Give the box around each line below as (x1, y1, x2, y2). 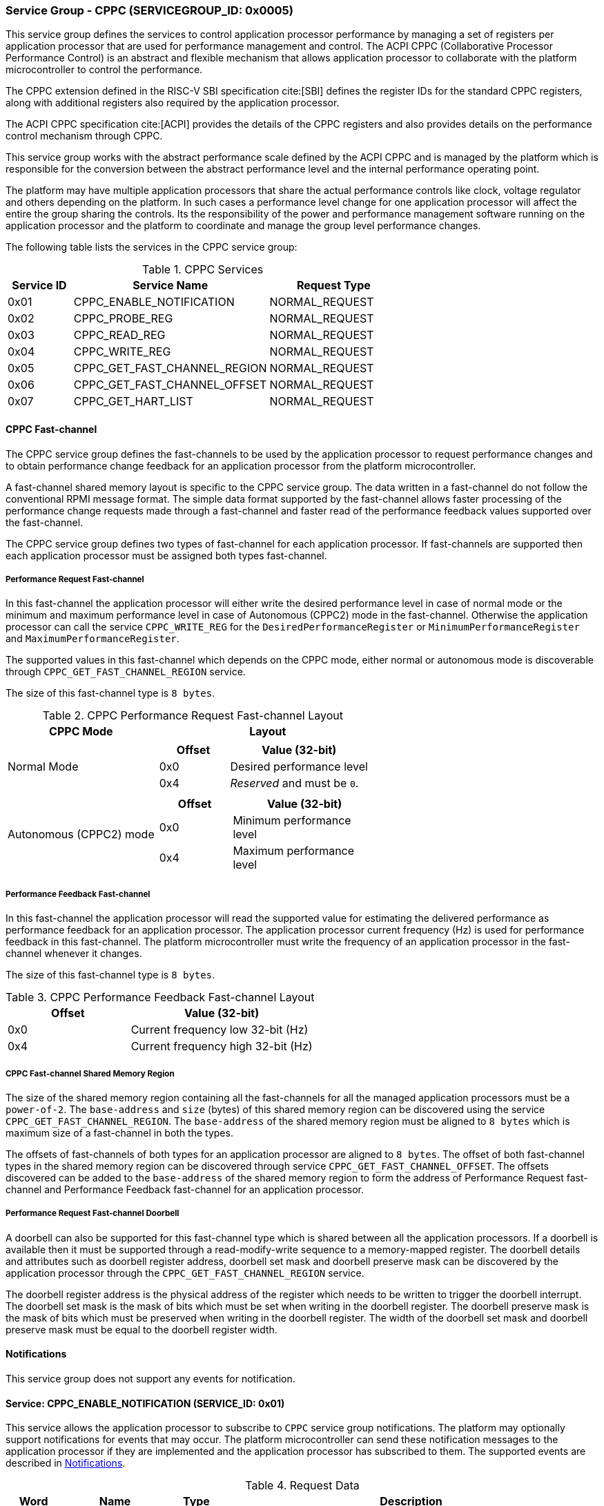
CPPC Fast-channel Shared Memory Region (6, 1068, 175, 1079)
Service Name (133, 278, 208, 293)
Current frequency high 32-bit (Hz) (130, 1039, 313, 1054)
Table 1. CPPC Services (142, 262, 264, 277)
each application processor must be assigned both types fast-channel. (6, 549, 327, 561)
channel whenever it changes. (6, 947, 142, 960)
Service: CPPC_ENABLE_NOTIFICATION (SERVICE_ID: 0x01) (6, 1397, 285, 1409)
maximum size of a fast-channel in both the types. (6, 1126, 233, 1139)
